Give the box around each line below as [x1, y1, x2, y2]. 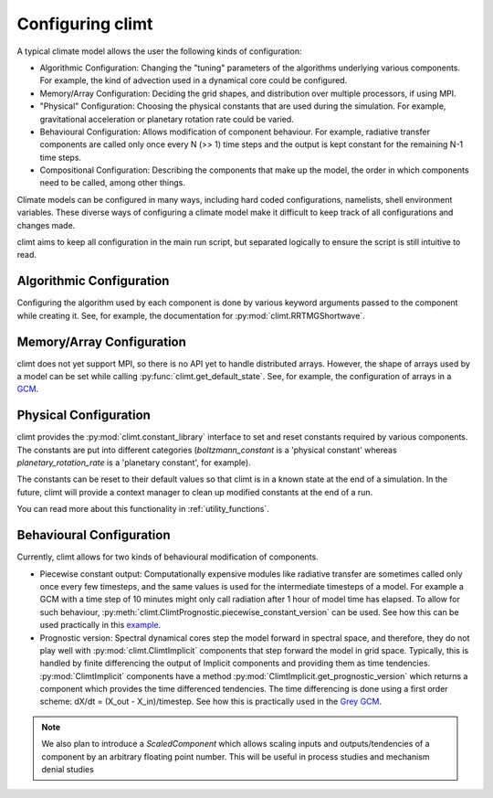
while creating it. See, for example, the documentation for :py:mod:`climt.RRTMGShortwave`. [16, 310, 365, 321]
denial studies [41, 764, 95, 775]
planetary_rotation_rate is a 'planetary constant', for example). [16, 457, 251, 468]
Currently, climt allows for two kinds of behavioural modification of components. [16, 551, 319, 562]
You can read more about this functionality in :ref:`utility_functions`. [16, 504, 269, 515]
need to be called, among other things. [39, 177, 186, 188]
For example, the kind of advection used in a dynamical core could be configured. [39, 75, 348, 86]
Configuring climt [16, 14, 153, 34]
